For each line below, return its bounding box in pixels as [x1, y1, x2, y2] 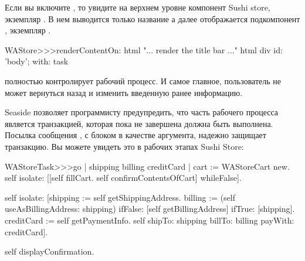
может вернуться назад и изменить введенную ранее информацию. [5, 86, 243, 98]
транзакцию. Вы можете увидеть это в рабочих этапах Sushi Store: [5, 140, 244, 152]
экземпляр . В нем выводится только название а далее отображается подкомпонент [5, 12, 300, 25]
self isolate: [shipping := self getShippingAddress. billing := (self [5, 191, 236, 203]
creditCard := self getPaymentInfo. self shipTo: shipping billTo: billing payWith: [5, 214, 294, 226]
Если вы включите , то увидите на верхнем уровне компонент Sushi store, [5, 1, 270, 13]
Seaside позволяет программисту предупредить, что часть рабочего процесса [5, 106, 279, 118]
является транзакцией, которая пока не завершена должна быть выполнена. [5, 117, 273, 129]
